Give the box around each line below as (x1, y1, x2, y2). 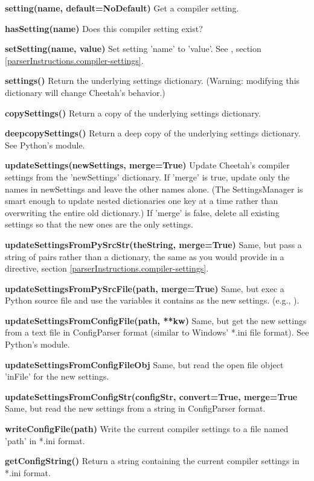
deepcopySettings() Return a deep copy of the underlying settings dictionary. (5, 127, 301, 139)
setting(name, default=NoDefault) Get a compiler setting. (5, 2, 239, 14)
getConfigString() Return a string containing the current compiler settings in (5, 454, 300, 467)
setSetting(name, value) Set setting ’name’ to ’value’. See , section (5, 42, 261, 55)
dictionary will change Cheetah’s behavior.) (5, 86, 165, 98)
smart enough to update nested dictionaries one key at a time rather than (5, 194, 278, 207)
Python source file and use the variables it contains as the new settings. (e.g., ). (5, 294, 300, 307)
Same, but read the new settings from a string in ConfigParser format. (5, 402, 266, 415)
